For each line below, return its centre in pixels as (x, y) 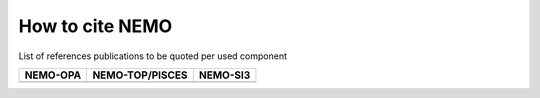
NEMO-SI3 (224, 75)
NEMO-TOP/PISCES (140, 75)
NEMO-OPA (53, 75)
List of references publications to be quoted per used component (152, 56)
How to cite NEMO (95, 26)
